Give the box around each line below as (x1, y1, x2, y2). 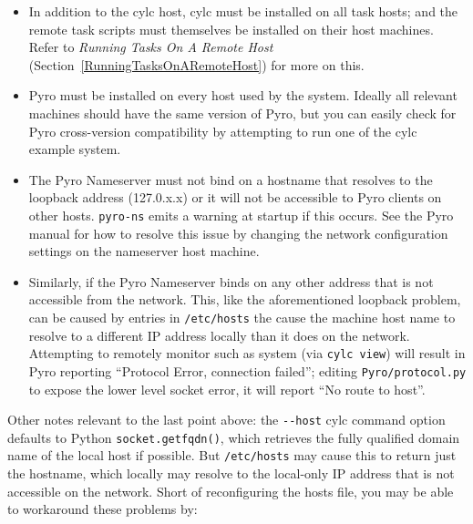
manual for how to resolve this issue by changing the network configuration (28, 223, 448, 242)
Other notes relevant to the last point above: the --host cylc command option (7, 410, 446, 429)
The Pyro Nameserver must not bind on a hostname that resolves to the (28, 170, 433, 189)
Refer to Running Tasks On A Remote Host (28, 37, 273, 57)
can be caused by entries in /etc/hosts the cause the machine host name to (28, 307, 456, 326)
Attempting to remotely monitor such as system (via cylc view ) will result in (28, 344, 466, 363)
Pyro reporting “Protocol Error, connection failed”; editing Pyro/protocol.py (28, 361, 467, 380)
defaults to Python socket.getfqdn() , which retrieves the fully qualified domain (7, 427, 460, 447)
